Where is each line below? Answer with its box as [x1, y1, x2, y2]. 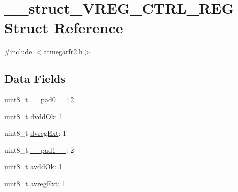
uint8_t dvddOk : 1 [4, 111, 63, 121]
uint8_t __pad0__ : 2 [4, 94, 74, 105]
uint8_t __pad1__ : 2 [4, 144, 74, 155]
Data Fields [4, 71, 66, 86]
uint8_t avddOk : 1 [4, 161, 62, 172]
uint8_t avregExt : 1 [4, 178, 66, 189]
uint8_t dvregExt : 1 [4, 128, 66, 138]
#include [4, 46, 32, 57]
